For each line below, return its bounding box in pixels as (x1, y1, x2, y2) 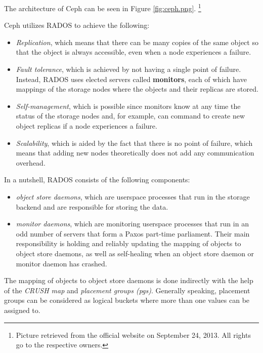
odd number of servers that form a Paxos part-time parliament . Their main (16, 228, 250, 239)
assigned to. (4, 304, 40, 315)
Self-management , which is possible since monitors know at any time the (16, 100, 241, 111)
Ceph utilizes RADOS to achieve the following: (4, 20, 150, 30)
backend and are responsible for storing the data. (16, 201, 168, 212)
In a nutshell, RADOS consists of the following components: (4, 174, 190, 185)
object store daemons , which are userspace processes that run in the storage (16, 191, 250, 202)
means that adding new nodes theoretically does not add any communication (16, 147, 254, 158)
